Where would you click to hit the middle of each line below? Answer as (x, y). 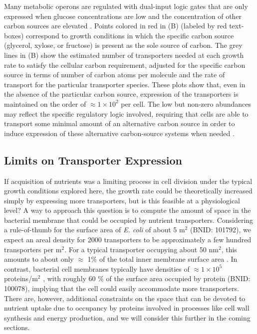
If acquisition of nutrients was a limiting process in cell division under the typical (128, 181)
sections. (17, 327)
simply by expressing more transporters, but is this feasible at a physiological (122, 200)
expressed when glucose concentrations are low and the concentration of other (123, 16)
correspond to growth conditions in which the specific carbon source (130, 35)
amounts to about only (39, 259)
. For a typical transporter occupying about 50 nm (141, 249)
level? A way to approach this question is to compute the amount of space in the (128, 210)
